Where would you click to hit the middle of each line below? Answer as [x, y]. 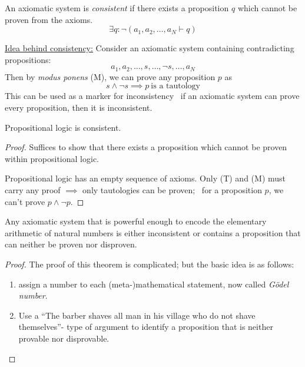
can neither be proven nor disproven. [71, 244]
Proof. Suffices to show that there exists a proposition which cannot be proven [146, 147]
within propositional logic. [52, 158]
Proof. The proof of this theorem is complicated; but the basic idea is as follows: [150, 264]
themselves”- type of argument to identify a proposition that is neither [146, 327]
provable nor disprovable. [64, 338]
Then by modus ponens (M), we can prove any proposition [110, 76]
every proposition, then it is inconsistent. [79, 108]
